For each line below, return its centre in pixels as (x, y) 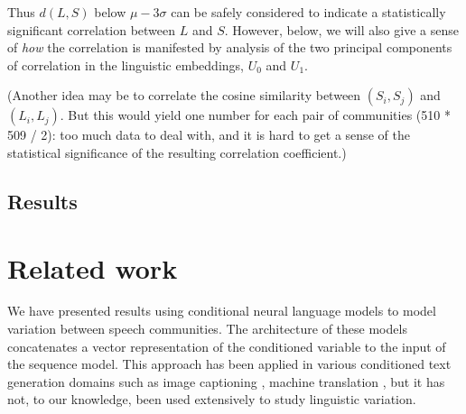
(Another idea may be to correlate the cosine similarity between (184, 95)
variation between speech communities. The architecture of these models (207, 329)
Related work (93, 267)
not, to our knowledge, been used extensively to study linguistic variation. (212, 399)
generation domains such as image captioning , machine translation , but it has (226, 381)
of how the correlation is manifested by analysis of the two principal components (230, 47)
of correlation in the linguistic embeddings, (126, 64)
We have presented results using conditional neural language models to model (222, 311)
